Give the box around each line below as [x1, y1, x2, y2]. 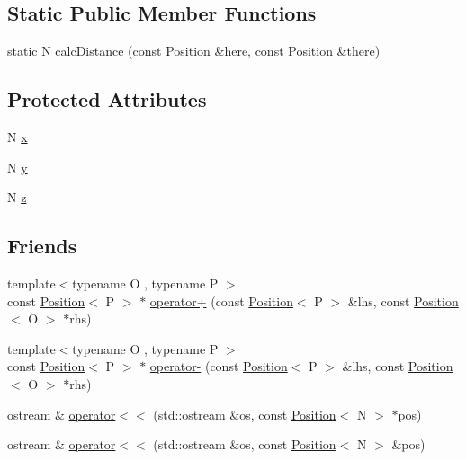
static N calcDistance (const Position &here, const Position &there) [7, 41, 381, 60]
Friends [7, 232, 77, 260]
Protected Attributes [7, 85, 207, 113]
